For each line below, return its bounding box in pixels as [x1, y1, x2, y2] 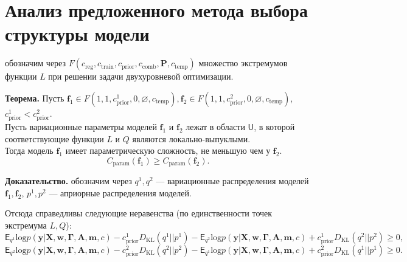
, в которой [254, 120, 295, 133]
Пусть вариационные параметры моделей [5, 120, 157, 133]
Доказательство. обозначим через [5, 174, 132, 187]
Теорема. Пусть [5, 91, 64, 104]
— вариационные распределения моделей [156, 174, 309, 187]
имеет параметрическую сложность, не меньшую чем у [65, 144, 271, 157]
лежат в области [186, 120, 245, 133]
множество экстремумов [198, 57, 288, 69]
